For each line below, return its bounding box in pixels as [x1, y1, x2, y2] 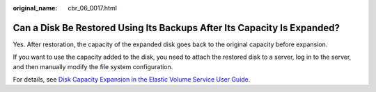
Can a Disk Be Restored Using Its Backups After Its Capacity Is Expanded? [13, 21, 340, 34]
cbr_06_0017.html [68, 4, 118, 12]
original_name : [13, 4, 58, 12]
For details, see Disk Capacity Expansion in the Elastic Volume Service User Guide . [13, 75, 251, 84]
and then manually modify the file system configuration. [13, 62, 173, 71]
